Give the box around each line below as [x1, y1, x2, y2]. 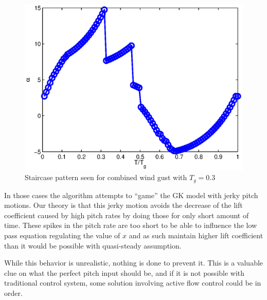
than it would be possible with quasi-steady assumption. [4, 240, 182, 251]
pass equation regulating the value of [4, 230, 120, 240]
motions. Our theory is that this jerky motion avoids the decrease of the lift [4, 200, 243, 210]
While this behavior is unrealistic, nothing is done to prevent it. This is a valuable [4, 257, 263, 268]
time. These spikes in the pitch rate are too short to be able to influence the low [4, 220, 257, 231]
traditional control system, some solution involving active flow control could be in [4, 277, 261, 288]
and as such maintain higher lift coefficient [129, 230, 263, 240]
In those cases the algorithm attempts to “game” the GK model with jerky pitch [4, 189, 258, 200]
